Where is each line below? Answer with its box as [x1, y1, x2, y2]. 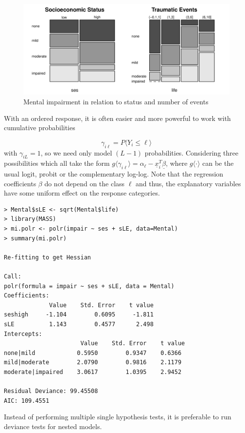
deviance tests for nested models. [4, 421, 102, 431]
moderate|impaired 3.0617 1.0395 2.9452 [4, 368, 182, 375]
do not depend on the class [44, 178, 125, 188]
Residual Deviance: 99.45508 [4, 388, 98, 395]
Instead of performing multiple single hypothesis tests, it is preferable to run [4, 412, 231, 422]
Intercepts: [4, 330, 42, 337]
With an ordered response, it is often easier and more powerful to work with [4, 113, 231, 123]
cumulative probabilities [4, 122, 75, 133]
